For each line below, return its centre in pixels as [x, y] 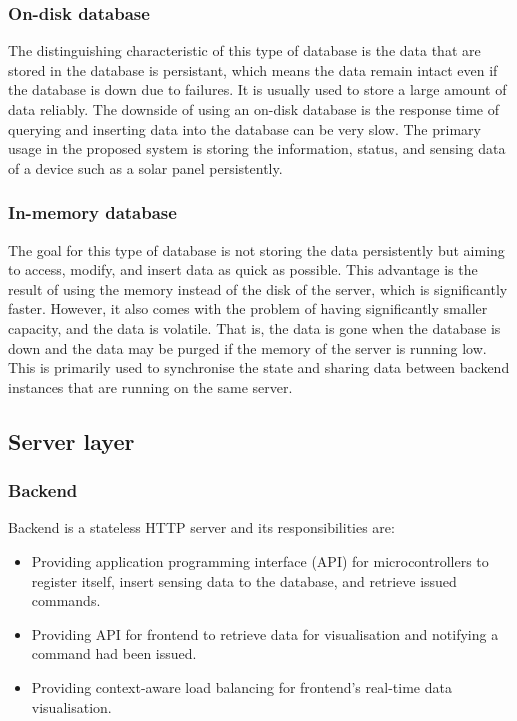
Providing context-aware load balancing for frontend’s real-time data [241, 686]
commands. [66, 600]
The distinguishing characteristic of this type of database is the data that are [244, 50]
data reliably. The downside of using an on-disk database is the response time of [254, 109]
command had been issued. [114, 653]
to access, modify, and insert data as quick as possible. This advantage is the [243, 269]
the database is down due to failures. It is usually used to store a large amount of [257, 89]
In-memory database [92, 212]
